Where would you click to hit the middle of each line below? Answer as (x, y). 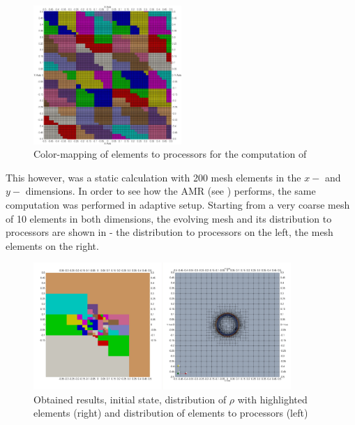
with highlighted (272, 399)
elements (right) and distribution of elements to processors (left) (171, 413)
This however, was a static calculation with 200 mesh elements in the (153, 177)
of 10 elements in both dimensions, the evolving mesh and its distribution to (169, 218)
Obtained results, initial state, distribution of (130, 399)
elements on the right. (52, 245)
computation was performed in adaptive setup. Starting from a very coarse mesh (178, 205)
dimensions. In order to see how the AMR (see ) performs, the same (171, 191)
